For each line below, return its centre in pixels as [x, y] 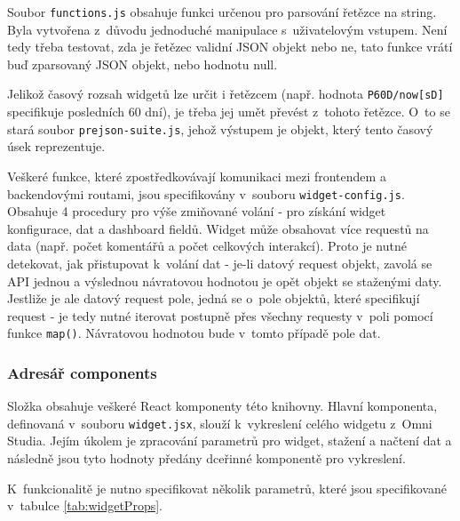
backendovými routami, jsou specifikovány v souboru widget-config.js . [206, 193]
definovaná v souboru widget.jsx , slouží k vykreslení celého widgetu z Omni [220, 423]
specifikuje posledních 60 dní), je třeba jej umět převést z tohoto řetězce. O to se [229, 112]
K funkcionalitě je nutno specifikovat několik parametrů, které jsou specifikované [227, 488]
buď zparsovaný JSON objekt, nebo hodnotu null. [143, 64]
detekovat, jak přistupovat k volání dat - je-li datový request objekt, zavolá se [220, 263]
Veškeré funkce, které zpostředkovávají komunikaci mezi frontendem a [197, 176]
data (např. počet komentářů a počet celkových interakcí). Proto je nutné [207, 246]
